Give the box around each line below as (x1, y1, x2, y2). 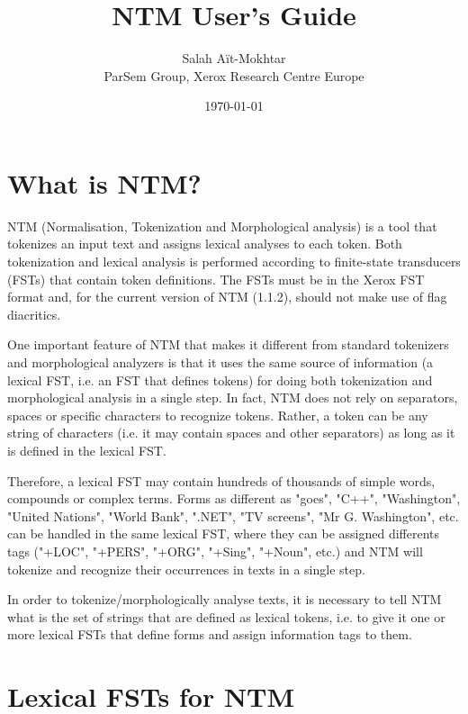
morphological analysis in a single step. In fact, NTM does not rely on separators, (7, 388, 458, 407)
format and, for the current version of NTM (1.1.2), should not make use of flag (7, 287, 447, 306)
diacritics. (7, 304, 61, 323)
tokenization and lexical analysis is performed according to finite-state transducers (7, 252, 461, 271)
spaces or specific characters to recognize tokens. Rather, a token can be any (7, 405, 428, 424)
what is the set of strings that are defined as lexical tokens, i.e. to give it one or (7, 607, 445, 626)
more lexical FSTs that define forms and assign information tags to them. (7, 625, 412, 644)
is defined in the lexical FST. (7, 440, 166, 459)
